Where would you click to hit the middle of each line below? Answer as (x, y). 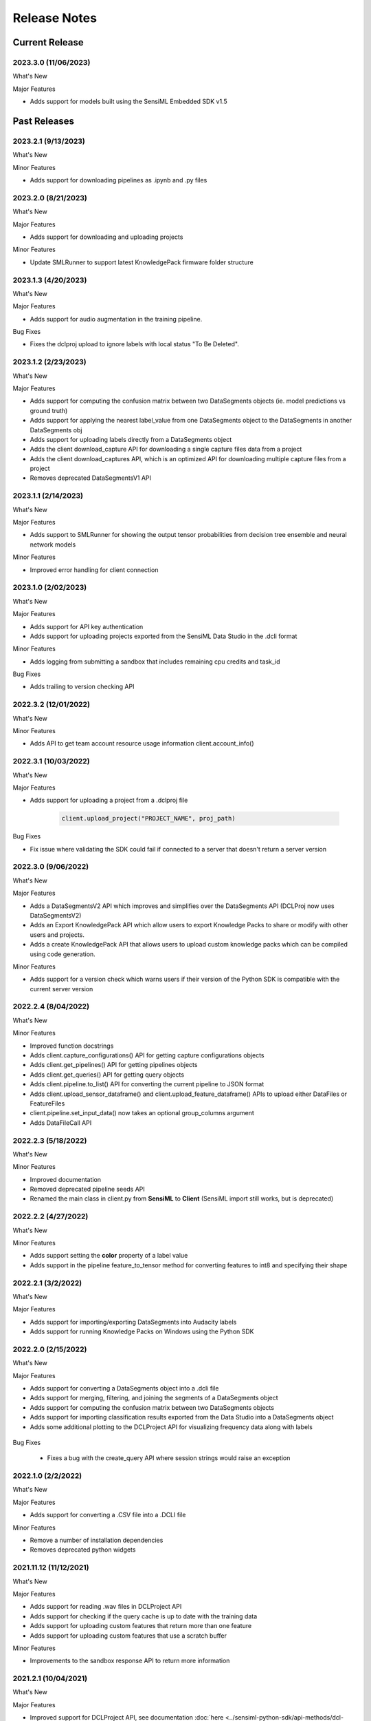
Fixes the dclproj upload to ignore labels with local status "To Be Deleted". (135, 344)
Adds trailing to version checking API (82, 687)
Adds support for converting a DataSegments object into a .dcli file (124, 1388)
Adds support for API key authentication (87, 626)
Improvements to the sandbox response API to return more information (130, 1661)
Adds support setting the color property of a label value (109, 1256)
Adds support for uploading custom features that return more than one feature (141, 1626)
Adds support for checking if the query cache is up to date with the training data (144, 1616)
